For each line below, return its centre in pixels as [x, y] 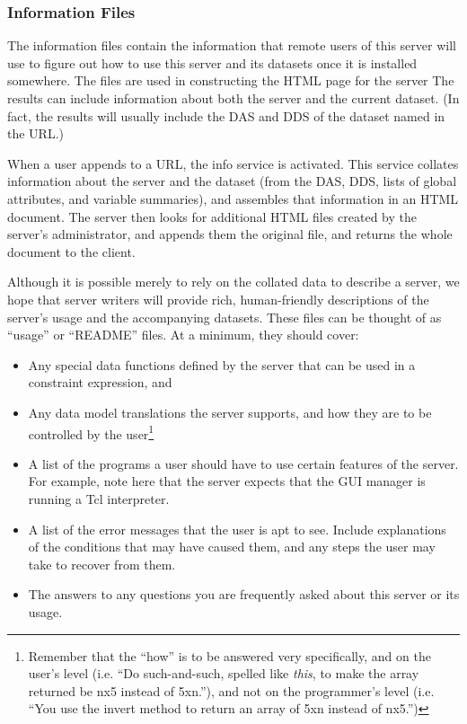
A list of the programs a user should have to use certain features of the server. [243, 463]
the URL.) [35, 133]
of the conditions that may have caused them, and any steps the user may [232, 547]
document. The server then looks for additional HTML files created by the [212, 216]
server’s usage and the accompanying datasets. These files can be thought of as [225, 317]
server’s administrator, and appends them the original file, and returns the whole [230, 234]
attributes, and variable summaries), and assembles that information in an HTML [233, 198]
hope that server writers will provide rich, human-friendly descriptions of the [218, 299]
